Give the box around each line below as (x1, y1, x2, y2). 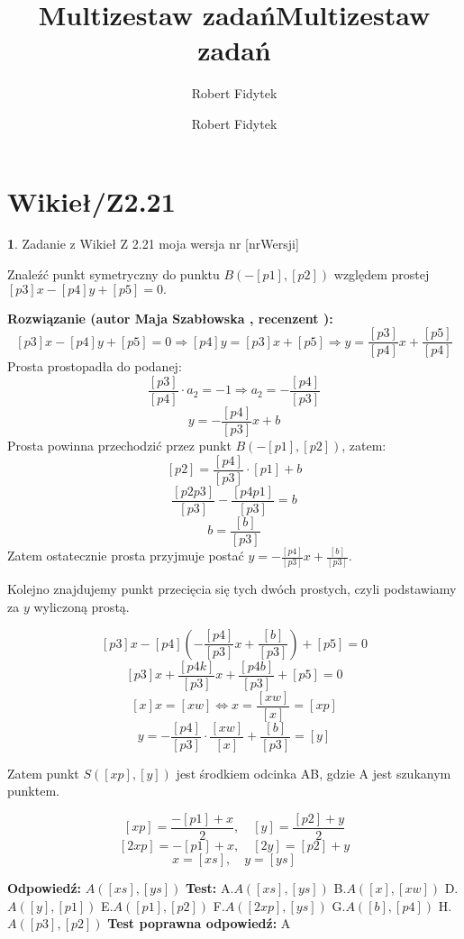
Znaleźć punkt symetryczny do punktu (7, 265, 220, 284)
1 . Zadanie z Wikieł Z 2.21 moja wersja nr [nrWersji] (7, 234, 299, 253)
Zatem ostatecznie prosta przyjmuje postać (7, 546, 244, 565)
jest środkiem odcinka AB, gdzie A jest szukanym (176, 763, 451, 782)
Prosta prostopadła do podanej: (7, 357, 182, 376)
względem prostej (333, 265, 430, 284)
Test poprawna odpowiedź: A (107, 914, 291, 933)
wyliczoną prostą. (33, 597, 130, 615)
